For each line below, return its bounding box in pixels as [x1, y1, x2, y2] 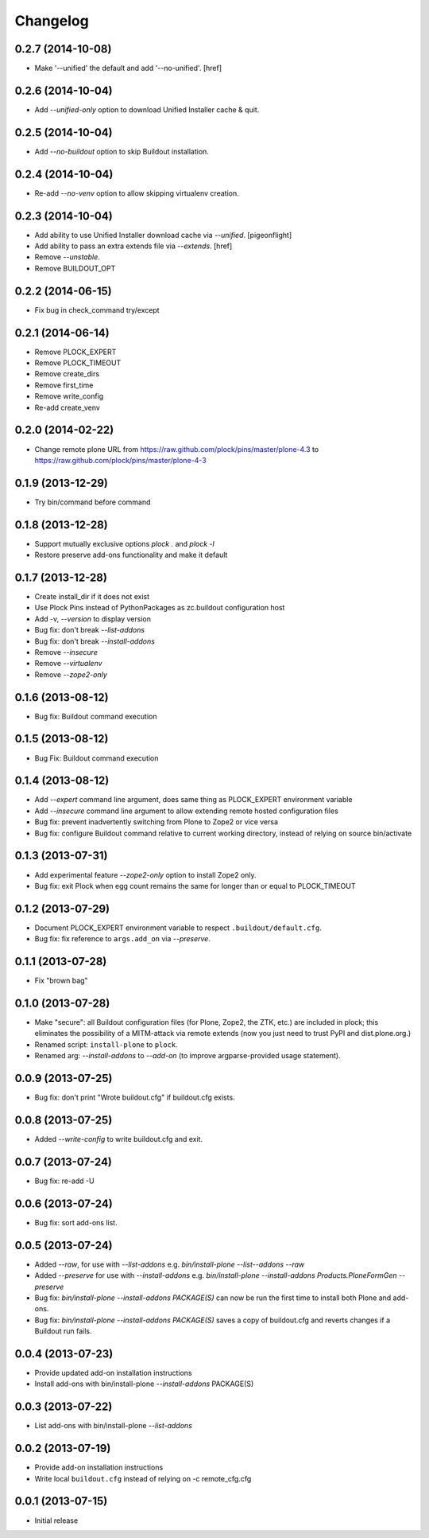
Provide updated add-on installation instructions [34, 1369, 192, 1378]
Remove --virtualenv [34, 659, 102, 668]
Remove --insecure [34, 647, 99, 656]
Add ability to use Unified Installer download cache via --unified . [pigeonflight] [34, 230, 292, 239]
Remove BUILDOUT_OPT [34, 263, 116, 273]
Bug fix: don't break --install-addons [34, 637, 155, 646]
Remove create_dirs [34, 369, 99, 379]
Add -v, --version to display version [34, 613, 151, 624]
